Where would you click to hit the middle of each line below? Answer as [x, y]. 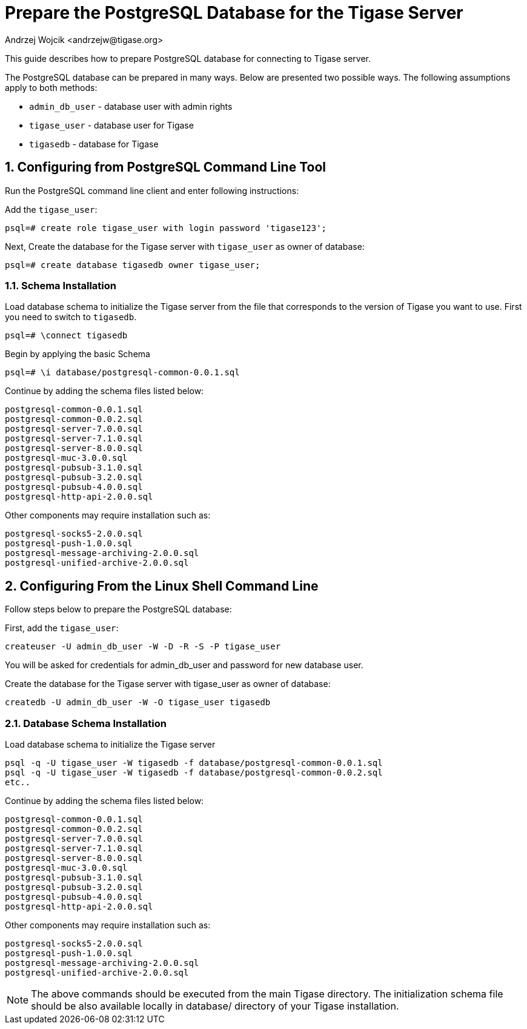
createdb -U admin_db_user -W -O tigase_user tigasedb [138, 702]
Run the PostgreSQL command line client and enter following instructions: [152, 190]
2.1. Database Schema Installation [86, 723]
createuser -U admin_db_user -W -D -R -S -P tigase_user [143, 647]
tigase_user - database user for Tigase [111, 125]
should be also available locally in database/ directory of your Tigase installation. [215, 1006]
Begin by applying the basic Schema [78, 354]
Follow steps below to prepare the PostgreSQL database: [118, 609]
